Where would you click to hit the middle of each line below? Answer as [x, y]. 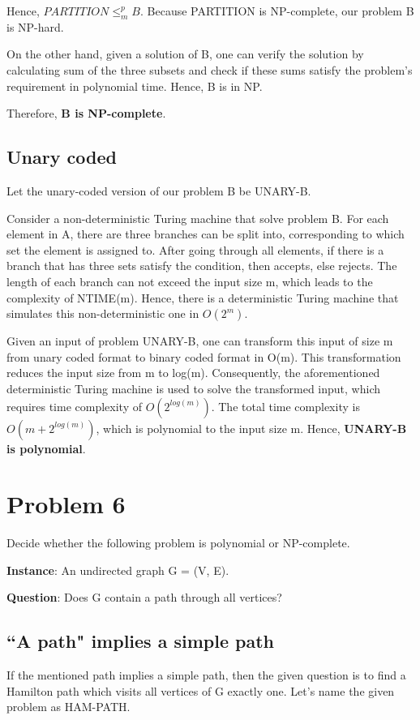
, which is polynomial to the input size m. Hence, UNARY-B [251, 428]
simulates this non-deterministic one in [103, 313]
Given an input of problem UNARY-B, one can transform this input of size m [200, 341]
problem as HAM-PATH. [69, 707]
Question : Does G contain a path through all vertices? [144, 597]
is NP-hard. [35, 26]
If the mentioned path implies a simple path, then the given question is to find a [206, 675]
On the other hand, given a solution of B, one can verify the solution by [185, 54]
